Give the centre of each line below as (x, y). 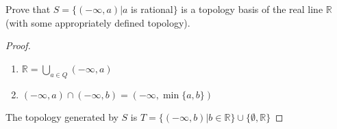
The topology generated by (62, 116)
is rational (152, 9)
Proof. (18, 45)
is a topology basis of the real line (252, 9)
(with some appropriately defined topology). (98, 22)
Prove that (28, 9)
